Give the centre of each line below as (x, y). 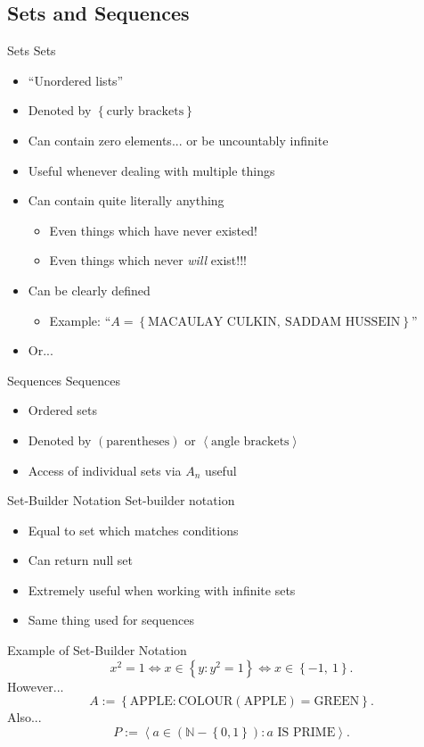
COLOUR (205, 702)
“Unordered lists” (76, 80)
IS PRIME (306, 732)
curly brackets (145, 112)
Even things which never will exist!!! (148, 260)
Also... (24, 717)
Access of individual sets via (105, 470)
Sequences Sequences (64, 380)
